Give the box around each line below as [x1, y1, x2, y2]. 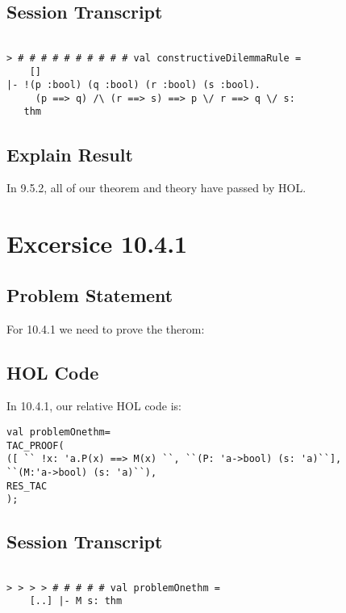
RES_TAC [6, 480, 48, 492]
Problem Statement [6, 282, 173, 307]
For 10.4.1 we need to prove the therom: [6, 320, 205, 337]
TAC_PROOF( [6, 439, 65, 451]
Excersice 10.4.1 [6, 227, 188, 260]
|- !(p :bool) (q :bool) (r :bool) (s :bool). [6, 79, 261, 91]
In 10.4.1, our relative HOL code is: [6, 397, 181, 414]
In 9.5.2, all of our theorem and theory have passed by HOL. [6, 179, 306, 196]
